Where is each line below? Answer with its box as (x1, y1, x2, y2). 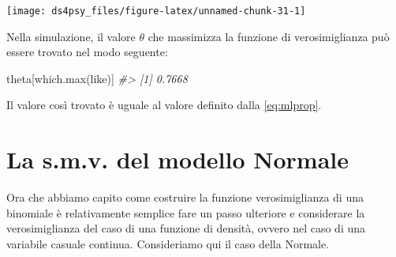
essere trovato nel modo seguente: (6, 43, 168, 60)
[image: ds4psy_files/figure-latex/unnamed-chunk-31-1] (6, 6, 306, 17)
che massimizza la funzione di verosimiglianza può (148, 28, 390, 44)
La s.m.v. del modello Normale (6, 143, 349, 176)
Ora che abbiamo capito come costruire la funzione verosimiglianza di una (6, 189, 364, 206)
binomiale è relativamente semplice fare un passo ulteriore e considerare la (6, 204, 365, 221)
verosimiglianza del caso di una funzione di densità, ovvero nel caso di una (6, 220, 365, 236)
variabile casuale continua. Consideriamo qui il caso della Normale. (6, 235, 330, 251)
